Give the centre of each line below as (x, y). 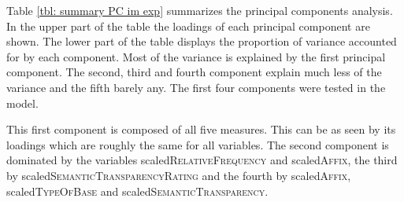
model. (22, 103)
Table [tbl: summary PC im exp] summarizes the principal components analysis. (200, 10)
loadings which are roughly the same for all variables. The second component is (198, 144)
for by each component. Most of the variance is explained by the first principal (196, 56)
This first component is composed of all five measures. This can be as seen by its (201, 129)
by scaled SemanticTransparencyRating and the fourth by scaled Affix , (179, 175)
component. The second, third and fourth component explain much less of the (194, 72)
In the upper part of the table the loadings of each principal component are (188, 26)
